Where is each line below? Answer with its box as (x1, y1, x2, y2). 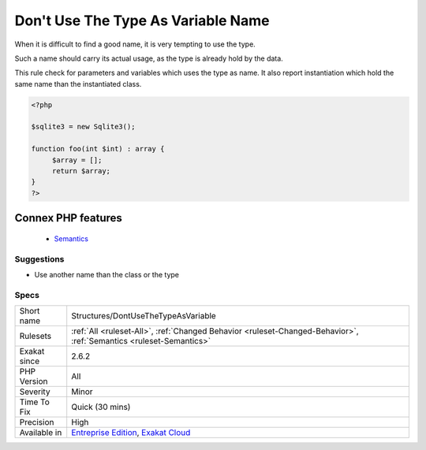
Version (19, 376, 48, 387)
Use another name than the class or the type (34, 270, 180, 279)
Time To (19, 396, 50, 407)
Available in (19, 427, 62, 438)
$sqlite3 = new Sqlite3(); (31, 122, 136, 132)
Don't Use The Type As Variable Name (14, 12, 270, 29)
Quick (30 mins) (71, 402, 131, 413)
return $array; (51, 166, 110, 176)
